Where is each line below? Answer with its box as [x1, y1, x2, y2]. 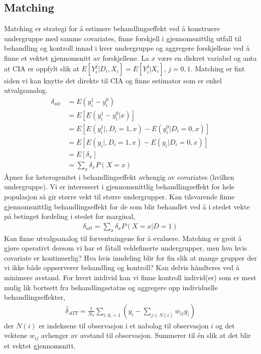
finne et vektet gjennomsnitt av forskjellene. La [4, 52, 149, 63]
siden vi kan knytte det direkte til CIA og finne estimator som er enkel [4, 75, 222, 85]
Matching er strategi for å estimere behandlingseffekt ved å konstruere [4, 23, 220, 34]
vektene [4, 330, 28, 340]
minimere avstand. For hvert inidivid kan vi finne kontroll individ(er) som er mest [4, 272, 256, 282]
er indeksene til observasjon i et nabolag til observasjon [39, 320, 209, 330]
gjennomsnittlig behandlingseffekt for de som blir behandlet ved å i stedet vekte [4, 201, 250, 211]
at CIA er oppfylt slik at [4, 63, 79, 73]
